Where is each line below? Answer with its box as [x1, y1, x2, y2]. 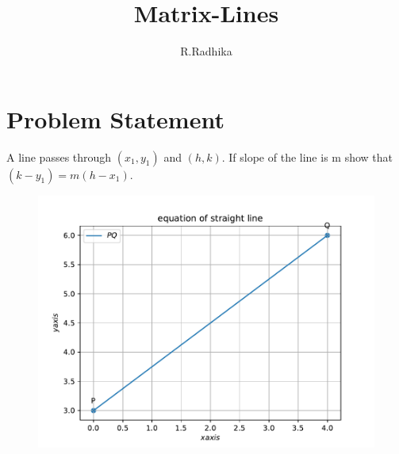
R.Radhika [180, 43, 232, 59]
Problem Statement [6, 102, 224, 135]
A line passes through [6, 148, 112, 165]
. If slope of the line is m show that [221, 148, 393, 165]
